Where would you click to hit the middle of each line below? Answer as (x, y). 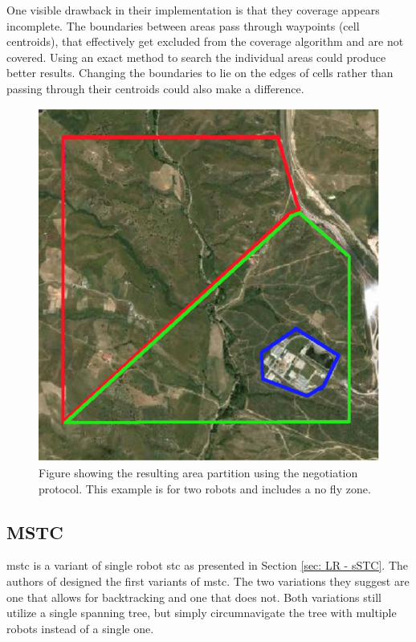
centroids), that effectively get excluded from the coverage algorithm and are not (205, 41)
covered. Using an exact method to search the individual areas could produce (196, 57)
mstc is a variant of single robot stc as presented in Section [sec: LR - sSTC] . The (208, 565)
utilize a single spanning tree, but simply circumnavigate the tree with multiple (202, 613)
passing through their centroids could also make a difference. (155, 88)
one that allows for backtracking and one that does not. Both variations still (194, 597)
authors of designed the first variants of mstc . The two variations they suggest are (208, 581)
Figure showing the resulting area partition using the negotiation (198, 472)
